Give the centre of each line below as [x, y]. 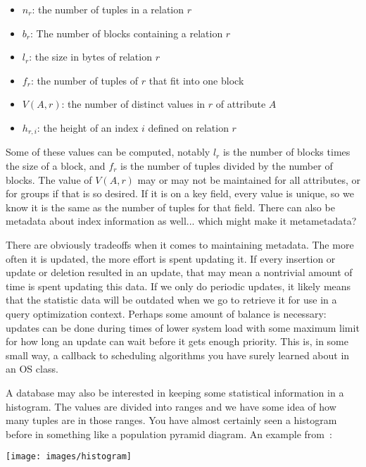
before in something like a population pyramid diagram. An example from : [169, 434]
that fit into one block [196, 80]
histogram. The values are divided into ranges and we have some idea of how [171, 406]
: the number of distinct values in [133, 104]
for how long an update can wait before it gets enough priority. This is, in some [177, 341]
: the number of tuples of [84, 80]
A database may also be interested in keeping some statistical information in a [175, 392]
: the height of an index [88, 127]
